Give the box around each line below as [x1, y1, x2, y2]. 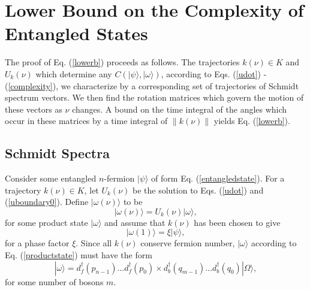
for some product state [5, 216, 88, 228]
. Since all [76, 237, 112, 249]
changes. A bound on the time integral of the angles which [72, 102, 287, 115]
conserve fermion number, [140, 237, 235, 249]
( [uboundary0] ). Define [5, 195, 89, 208]
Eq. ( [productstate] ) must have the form [5, 249, 152, 261]
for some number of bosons [5, 275, 104, 288]
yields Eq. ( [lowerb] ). [213, 114, 290, 127]
